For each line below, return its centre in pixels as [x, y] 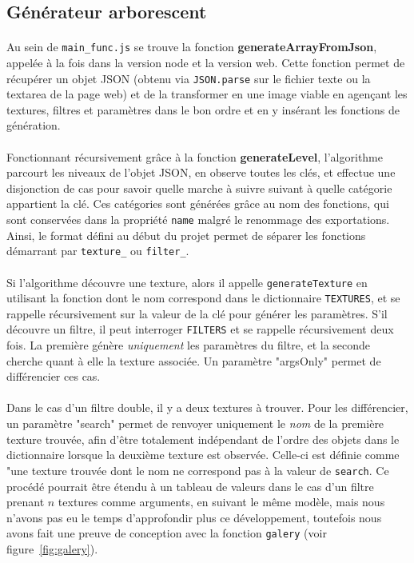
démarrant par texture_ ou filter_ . [98, 251]
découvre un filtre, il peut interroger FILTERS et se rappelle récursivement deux [200, 329]
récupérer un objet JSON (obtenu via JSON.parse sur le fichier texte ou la [189, 78]
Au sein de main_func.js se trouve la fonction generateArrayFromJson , [192, 47]
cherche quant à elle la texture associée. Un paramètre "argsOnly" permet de [194, 360]
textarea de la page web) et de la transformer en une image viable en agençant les [207, 94]
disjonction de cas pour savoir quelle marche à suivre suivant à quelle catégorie [199, 188]
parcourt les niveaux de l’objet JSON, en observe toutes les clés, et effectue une [201, 172]
